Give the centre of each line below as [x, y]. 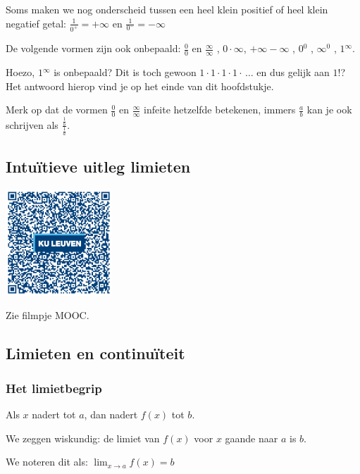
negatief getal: [36, 23]
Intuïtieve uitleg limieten [98, 166]
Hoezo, [20, 72]
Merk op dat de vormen [57, 110]
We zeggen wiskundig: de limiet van [83, 438]
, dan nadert [111, 414]
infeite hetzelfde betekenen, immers [220, 110]
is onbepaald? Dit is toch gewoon [125, 72]
